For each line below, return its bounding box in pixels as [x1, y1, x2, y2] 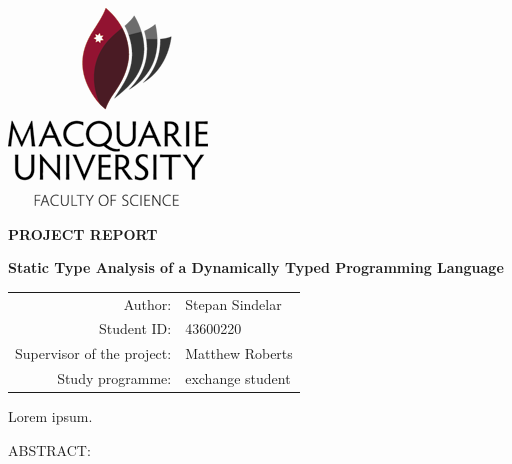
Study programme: [57, 368, 172, 389]
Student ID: [99, 318, 172, 339]
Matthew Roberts [185, 343, 293, 364]
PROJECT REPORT [8, 223, 158, 244]
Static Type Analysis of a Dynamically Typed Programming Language [8, 257, 504, 278]
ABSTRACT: [8, 439, 91, 460]
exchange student [185, 368, 291, 389]
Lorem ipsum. [8, 406, 93, 427]
